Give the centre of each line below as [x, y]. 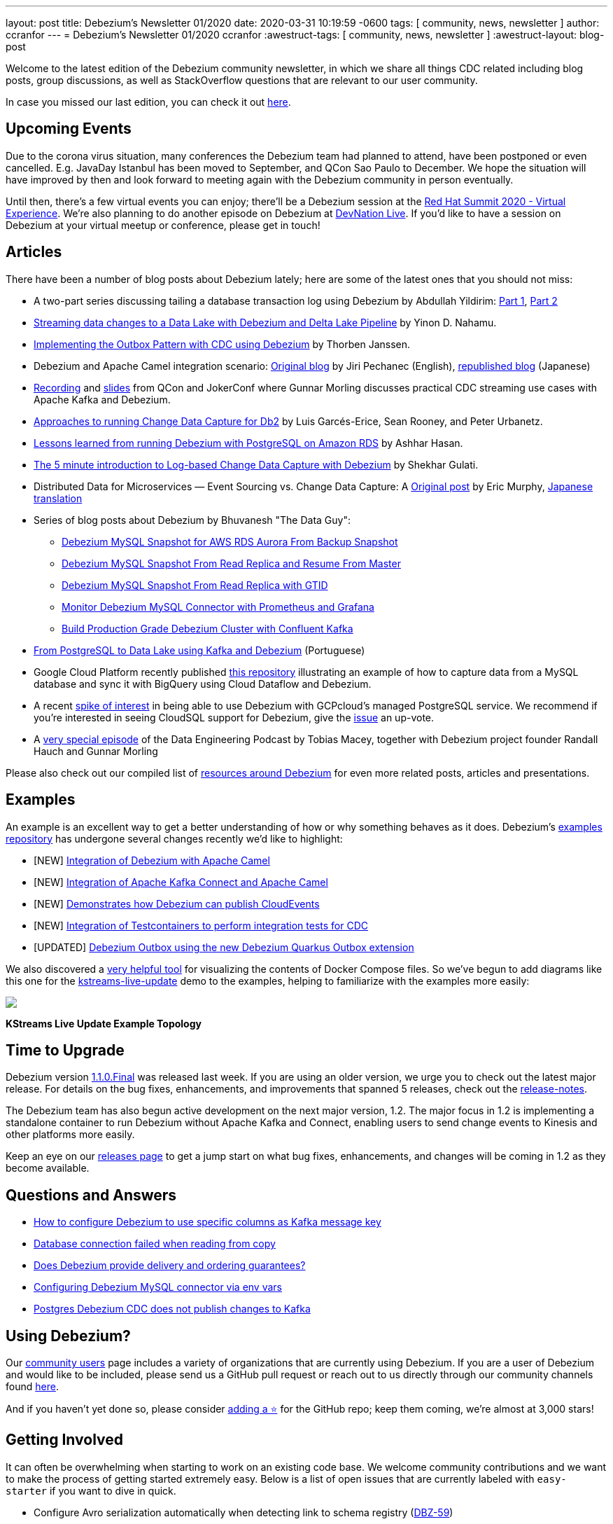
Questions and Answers [91, 1195]
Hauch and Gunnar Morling [96, 751]
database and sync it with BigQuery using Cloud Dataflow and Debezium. [203, 684]
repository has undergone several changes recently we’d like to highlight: [174, 838]
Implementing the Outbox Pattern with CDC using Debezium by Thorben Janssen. [222, 344]
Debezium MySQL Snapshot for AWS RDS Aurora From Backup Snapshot [230, 541]
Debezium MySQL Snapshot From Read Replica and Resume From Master [231, 563]
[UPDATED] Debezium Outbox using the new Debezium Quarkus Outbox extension [224, 947]
